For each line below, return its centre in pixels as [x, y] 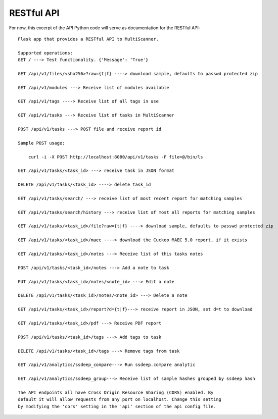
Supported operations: [46, 53]
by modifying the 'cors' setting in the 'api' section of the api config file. [117, 406]
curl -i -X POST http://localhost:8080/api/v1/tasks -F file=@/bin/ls [116, 157]
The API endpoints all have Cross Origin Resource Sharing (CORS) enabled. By [116, 392]
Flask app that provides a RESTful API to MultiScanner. [89, 39]
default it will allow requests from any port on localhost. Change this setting [120, 399]
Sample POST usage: [42, 143]
